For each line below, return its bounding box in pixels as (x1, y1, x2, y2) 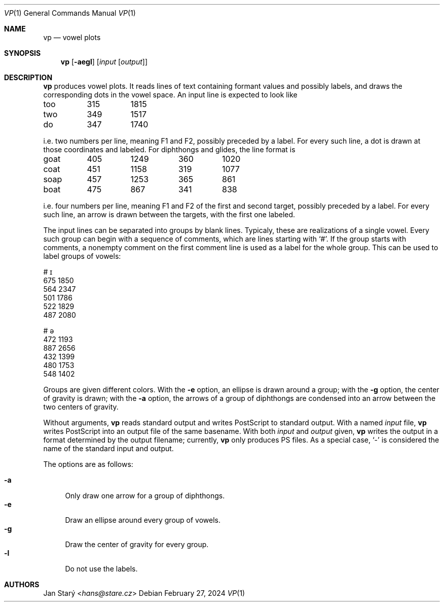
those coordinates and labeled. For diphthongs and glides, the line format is (43, 145, 295, 154)
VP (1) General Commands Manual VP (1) (4, 9, 136, 17)
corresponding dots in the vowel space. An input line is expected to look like (43, 90, 298, 99)
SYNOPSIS (4, 49, 41, 57)
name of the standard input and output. (43, 444, 174, 453)
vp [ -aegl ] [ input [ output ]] (60, 57, 148, 66)
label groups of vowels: (43, 252, 121, 260)
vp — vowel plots (43, 33, 101, 42)
